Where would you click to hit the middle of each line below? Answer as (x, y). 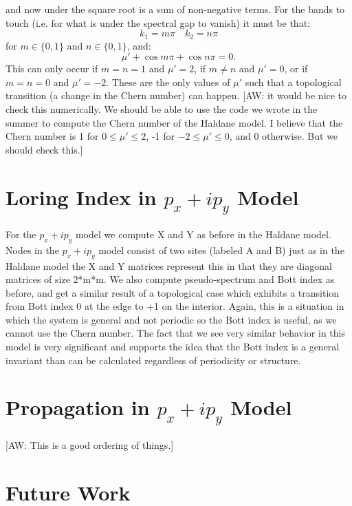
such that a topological (293, 82)
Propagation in (78, 407)
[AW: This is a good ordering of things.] (90, 444)
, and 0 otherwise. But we (284, 136)
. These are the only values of (168, 82)
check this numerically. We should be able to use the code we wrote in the (162, 109)
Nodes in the (32, 250)
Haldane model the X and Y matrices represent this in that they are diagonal (169, 265)
